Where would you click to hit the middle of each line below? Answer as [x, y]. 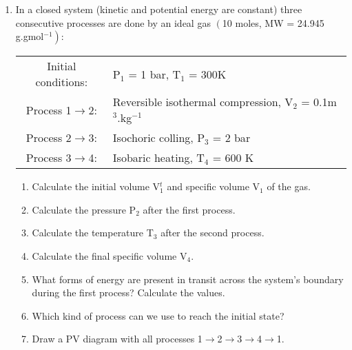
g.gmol [30, 36]
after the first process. [189, 209]
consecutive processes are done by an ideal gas [113, 22]
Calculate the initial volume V [96, 186]
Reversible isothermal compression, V [203, 102]
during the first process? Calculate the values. [128, 292]
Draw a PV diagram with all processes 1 [117, 339]
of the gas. [289, 186]
